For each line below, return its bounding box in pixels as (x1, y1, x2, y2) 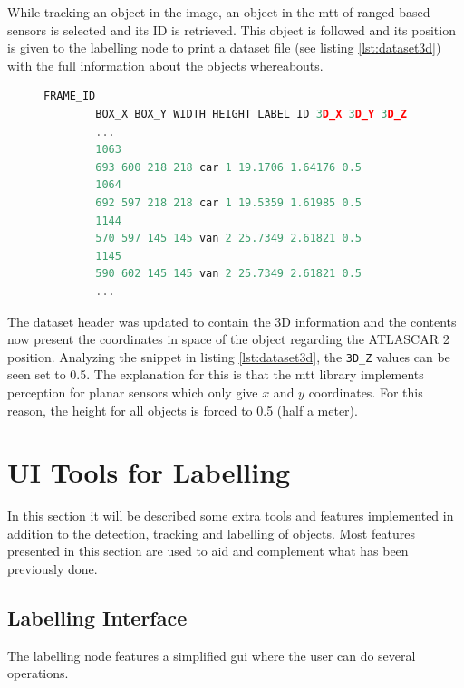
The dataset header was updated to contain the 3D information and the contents (7, 311, 457, 330)
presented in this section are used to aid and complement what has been (7, 541, 409, 560)
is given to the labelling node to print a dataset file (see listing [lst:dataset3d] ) (7, 38, 441, 57)
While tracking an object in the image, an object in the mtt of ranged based (7, 3, 430, 21)
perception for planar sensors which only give (7, 382, 258, 401)
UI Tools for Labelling (7, 454, 291, 491)
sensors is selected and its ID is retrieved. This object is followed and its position (7, 20, 456, 39)
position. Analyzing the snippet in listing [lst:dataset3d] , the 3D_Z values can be (7, 347, 450, 366)
